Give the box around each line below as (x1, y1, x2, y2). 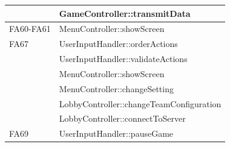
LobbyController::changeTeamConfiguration (59, 97, 222, 110)
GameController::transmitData (59, 7, 191, 19)
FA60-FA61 (9, 22, 51, 35)
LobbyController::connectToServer (59, 112, 186, 125)
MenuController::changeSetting (59, 82, 174, 95)
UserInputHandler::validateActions (59, 52, 188, 65)
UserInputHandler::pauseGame (59, 127, 174, 140)
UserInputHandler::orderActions (59, 37, 178, 50)
